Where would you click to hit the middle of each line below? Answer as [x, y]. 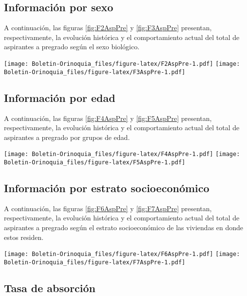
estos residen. [24, 237]
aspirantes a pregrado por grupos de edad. [67, 137]
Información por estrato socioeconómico [107, 187]
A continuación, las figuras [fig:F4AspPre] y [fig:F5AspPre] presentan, [108, 118]
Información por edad [60, 97]
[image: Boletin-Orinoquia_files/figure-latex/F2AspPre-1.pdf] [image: [122, 64]
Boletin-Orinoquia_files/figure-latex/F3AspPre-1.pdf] [95, 72]
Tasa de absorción [50, 287]
